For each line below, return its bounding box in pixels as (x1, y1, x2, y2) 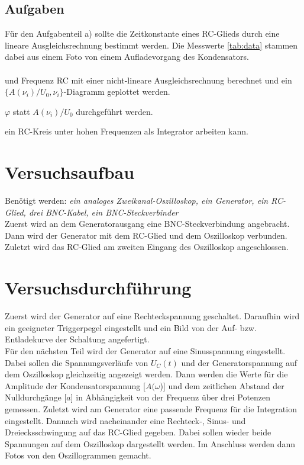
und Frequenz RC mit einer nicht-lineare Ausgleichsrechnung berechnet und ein (5, 73, 292, 86)
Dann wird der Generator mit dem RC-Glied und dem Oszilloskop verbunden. (5, 229, 287, 241)
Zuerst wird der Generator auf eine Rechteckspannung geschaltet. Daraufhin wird (5, 310, 300, 322)
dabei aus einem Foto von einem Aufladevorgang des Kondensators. (5, 50, 249, 63)
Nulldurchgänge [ (5, 391, 67, 403)
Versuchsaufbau (5, 160, 135, 184)
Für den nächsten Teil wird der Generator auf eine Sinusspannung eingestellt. (5, 344, 286, 357)
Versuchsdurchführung (5, 275, 192, 300)
